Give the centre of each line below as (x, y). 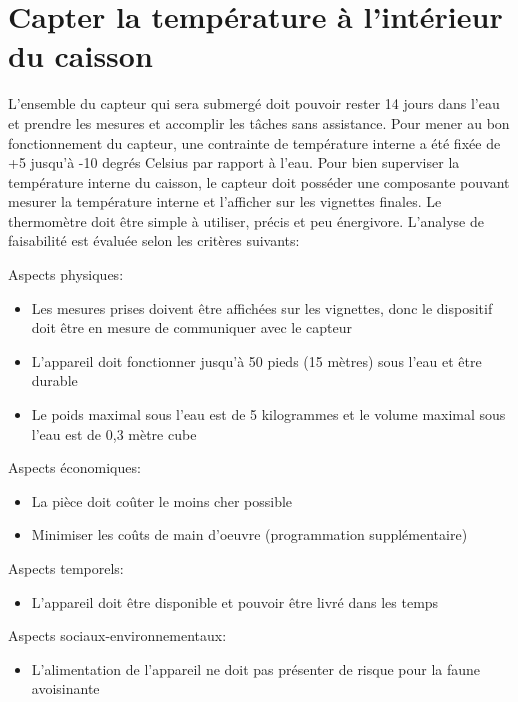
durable (54, 380)
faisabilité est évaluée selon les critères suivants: (154, 240)
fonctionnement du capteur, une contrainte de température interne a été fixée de (254, 142)
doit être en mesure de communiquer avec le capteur (192, 327)
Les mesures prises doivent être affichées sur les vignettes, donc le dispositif (262, 307)
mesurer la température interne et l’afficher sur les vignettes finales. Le (225, 201)
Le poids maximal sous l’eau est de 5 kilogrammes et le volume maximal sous (268, 414)
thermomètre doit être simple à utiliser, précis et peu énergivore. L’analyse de (246, 220)
